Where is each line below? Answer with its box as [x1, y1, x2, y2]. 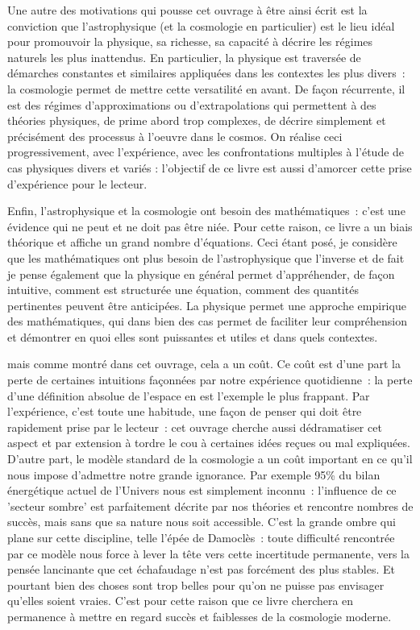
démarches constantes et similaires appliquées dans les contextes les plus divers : [7, 64, 405, 81]
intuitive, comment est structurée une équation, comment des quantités [7, 281, 359, 298]
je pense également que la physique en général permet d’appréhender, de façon [7, 265, 395, 282]
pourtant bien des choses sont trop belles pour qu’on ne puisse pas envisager [7, 576, 385, 593]
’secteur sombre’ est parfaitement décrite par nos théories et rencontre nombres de [7, 497, 414, 514]
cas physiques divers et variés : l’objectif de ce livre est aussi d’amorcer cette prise [7, 159, 412, 176]
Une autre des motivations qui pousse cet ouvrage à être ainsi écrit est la [7, 2, 368, 18]
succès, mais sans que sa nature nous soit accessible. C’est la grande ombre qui [7, 513, 396, 530]
